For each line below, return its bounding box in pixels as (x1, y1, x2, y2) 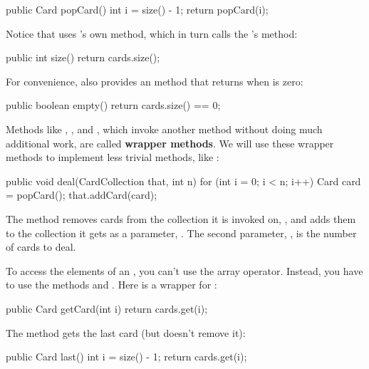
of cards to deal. (6, 239, 76, 254)
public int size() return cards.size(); (6, 50, 160, 65)
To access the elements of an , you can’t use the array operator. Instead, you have (6, 263, 363, 278)
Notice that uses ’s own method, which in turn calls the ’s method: (6, 26, 298, 41)
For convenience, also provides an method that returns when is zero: (6, 73, 303, 88)
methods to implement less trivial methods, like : (6, 150, 219, 165)
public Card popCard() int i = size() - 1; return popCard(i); (6, 2, 269, 16)
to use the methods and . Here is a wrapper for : (6, 277, 217, 292)
